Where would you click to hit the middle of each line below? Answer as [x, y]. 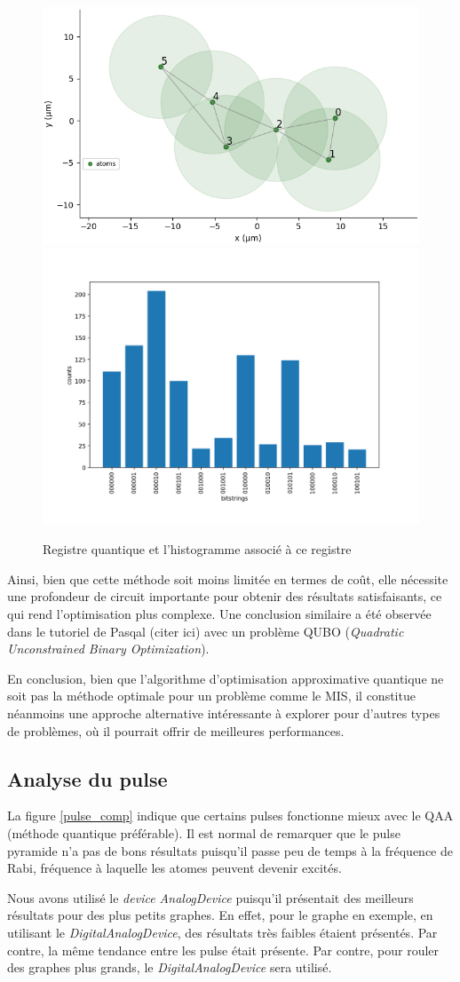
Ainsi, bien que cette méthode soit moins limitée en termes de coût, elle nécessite [228, 578]
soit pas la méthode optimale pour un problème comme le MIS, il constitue [211, 696]
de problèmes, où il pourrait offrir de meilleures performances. [176, 730]
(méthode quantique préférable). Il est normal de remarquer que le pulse [204, 832]
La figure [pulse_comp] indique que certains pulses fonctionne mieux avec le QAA [230, 816]
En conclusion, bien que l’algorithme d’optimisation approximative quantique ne [226, 678]
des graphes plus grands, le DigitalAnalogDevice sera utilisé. [170, 967]
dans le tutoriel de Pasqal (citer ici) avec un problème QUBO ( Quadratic [206, 631]
